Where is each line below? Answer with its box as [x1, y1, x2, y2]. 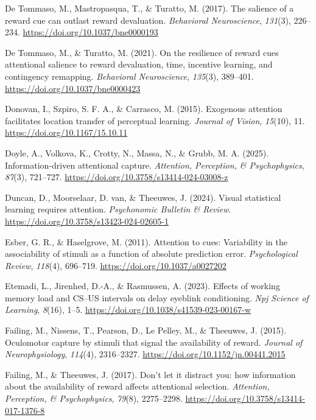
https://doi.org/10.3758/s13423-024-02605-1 [5, 214, 169, 227]
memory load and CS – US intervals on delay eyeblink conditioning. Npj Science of [5, 291, 309, 304]
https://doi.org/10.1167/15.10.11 [5, 126, 128, 139]
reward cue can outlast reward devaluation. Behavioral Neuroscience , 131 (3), [5, 13, 291, 26]
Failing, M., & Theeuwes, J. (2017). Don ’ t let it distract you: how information [5, 368, 296, 380]
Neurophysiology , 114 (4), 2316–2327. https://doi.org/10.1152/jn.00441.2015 [5, 348, 286, 360]
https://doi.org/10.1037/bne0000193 [23, 26, 158, 38]
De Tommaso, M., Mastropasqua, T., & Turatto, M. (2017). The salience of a [5, 2, 294, 14]
